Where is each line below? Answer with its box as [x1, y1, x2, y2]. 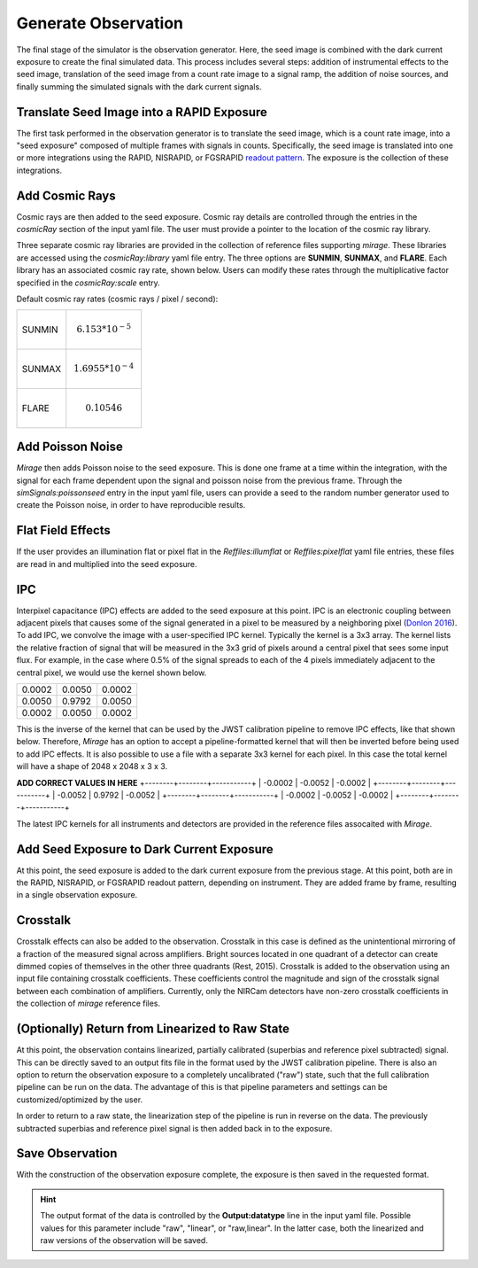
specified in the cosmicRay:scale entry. [16, 277, 161, 288]
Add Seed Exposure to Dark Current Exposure [16, 842, 274, 857]
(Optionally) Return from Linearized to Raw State [16, 1022, 289, 1037]
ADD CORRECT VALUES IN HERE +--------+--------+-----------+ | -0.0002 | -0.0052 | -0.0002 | [16, 777, 371, 788]
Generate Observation [16, 13, 184, 33]
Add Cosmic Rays [16, 188, 116, 203]
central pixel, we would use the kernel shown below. [16, 667, 207, 678]
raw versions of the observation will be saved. [40, 1234, 208, 1245]
